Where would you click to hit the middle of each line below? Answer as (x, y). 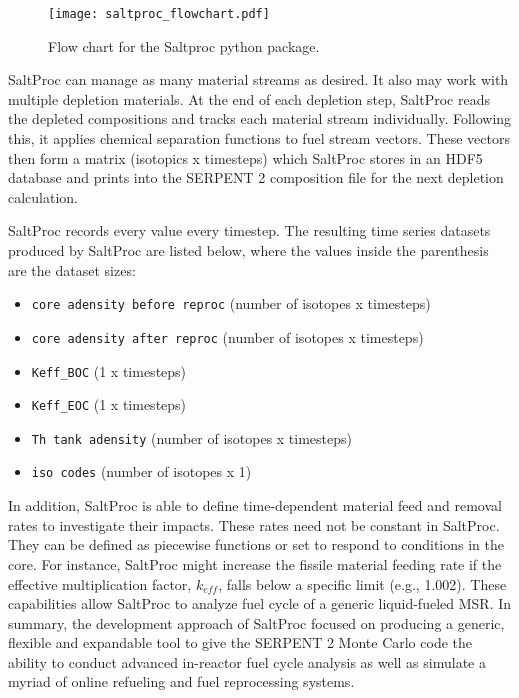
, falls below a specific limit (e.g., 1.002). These (362, 583)
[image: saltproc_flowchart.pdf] (159, 14)
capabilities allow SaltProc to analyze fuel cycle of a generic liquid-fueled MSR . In (260, 603)
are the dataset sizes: (72, 269)
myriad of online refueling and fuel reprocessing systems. (181, 681)
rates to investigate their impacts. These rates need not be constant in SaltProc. (254, 524)
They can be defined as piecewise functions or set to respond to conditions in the (256, 544)
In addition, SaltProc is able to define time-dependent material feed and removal (255, 505)
